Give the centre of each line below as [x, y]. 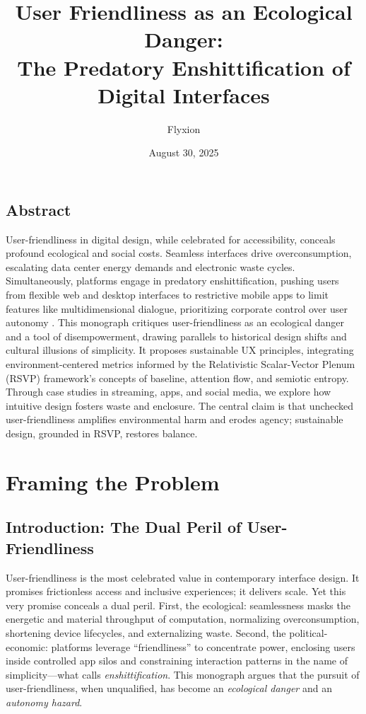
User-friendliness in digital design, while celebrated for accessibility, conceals [171, 239]
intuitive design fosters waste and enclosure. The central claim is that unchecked [180, 405]
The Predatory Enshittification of [184, 67]
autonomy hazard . [44, 702]
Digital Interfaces [184, 94]
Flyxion [184, 128]
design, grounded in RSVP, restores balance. [102, 433]
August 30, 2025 [184, 152]
